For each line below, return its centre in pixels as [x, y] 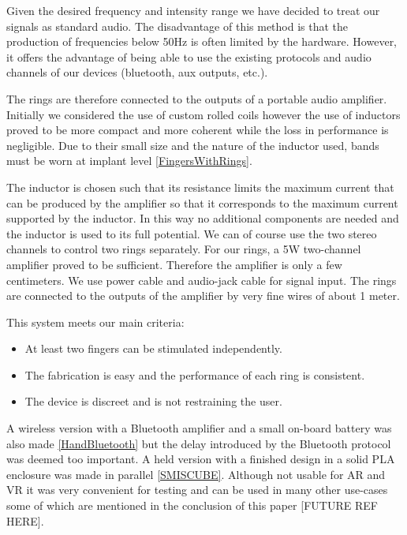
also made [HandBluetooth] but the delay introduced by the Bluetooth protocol [199, 443]
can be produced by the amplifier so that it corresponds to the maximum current [202, 202]
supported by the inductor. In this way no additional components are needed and [203, 218]
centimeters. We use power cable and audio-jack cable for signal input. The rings [202, 280]
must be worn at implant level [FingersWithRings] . [129, 161]
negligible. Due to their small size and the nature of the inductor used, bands [193, 145]
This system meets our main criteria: [95, 322]
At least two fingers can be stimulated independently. [153, 348]
